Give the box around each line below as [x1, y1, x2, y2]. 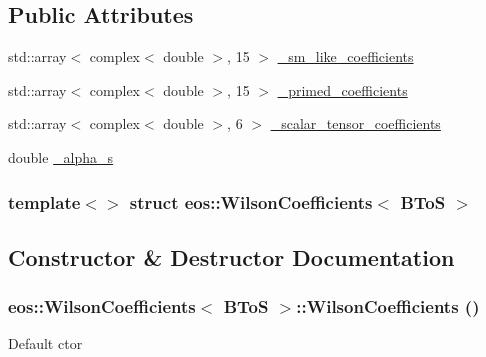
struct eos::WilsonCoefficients [129, 189, 373, 214]
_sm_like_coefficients [277, 46, 414, 67]
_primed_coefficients [277, 79, 408, 100]
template [8, 189, 81, 214]
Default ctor [8, 333, 83, 354]
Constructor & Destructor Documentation [8, 241, 455, 272]
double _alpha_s [8, 146, 114, 167]
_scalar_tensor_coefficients [270, 113, 441, 134]
